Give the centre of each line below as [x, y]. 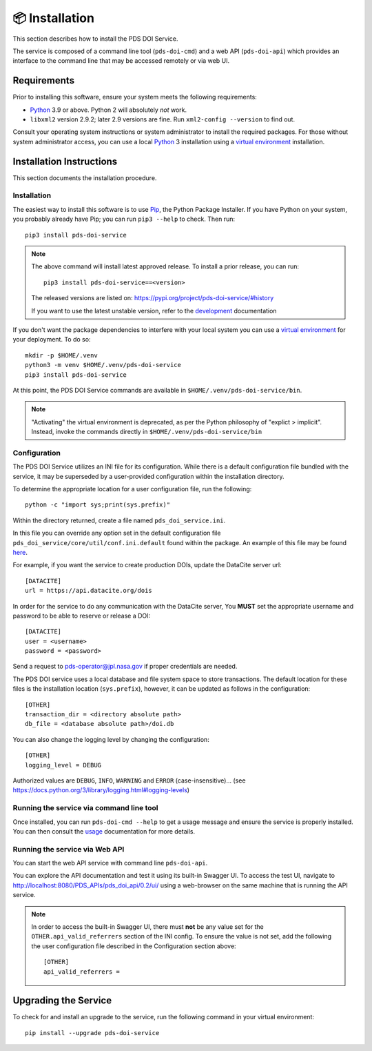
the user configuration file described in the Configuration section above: [134, 946]
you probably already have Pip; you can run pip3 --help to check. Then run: [124, 219]
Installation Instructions [65, 161]
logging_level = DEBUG [63, 765]
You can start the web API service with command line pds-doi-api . [110, 863]
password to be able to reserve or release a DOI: [82, 616]
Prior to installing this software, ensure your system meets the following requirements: [135, 97]
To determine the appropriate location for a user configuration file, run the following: [132, 489]
